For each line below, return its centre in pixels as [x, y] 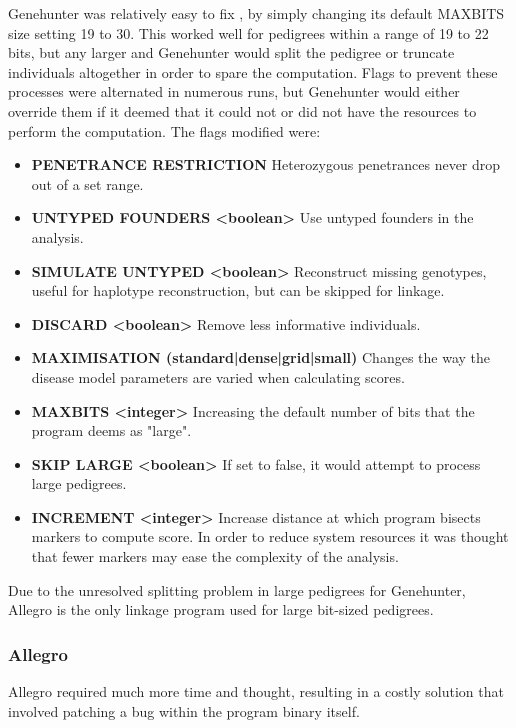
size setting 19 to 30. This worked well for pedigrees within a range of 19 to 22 [248, 32]
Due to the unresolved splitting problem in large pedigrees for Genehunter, [237, 589]
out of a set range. [87, 183]
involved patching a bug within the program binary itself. [184, 710]
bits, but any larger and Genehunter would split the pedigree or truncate [231, 52]
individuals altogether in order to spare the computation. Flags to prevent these [253, 71]
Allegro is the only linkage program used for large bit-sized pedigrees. [221, 609]
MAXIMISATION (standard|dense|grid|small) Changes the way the [260, 357]
